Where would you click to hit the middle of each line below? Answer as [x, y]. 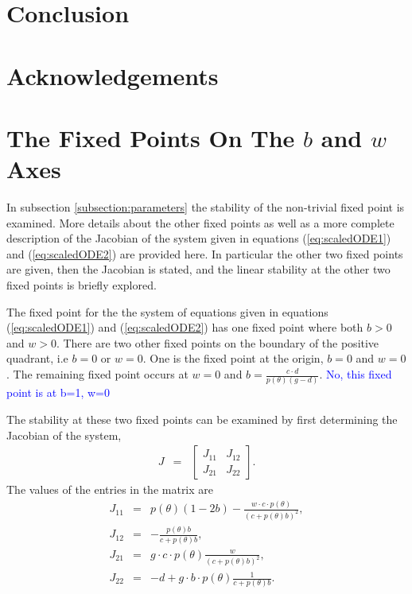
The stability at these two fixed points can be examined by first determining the [202, 419]
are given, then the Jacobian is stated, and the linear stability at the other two [198, 269]
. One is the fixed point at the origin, [233, 358]
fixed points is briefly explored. [82, 285]
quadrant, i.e [37, 358]
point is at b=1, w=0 [58, 392]
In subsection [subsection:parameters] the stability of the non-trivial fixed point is [206, 207]
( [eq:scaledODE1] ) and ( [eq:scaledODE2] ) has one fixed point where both [185, 327]
